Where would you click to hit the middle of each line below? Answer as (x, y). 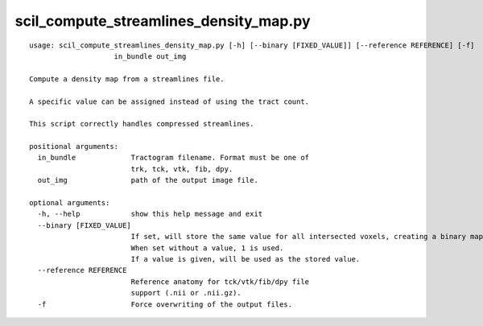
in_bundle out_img (150, 56)
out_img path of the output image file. (148, 180)
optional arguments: (70, 203)
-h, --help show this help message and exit (150, 214)
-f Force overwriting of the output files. (165, 304)
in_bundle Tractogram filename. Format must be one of (173, 158)
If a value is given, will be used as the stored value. (246, 259)
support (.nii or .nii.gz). (186, 293)
